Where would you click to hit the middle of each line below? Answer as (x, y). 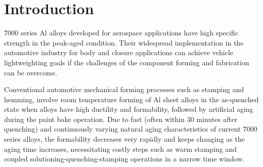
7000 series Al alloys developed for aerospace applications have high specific (121, 33)
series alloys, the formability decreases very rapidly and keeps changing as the (124, 139)
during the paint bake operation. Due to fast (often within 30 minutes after (121, 119)
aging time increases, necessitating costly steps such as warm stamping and (121, 149)
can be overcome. (31, 72)
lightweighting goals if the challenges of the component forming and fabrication (127, 62)
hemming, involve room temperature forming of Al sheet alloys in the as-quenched (131, 99)
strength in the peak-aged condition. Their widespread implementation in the (124, 42)
